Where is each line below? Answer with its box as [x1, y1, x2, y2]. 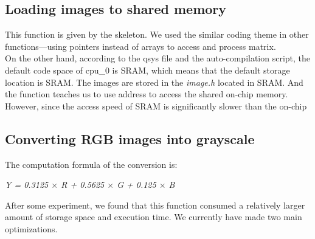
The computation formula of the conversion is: [5, 158, 178, 170]
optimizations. [5, 222, 58, 235]
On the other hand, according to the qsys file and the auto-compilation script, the [5, 52, 311, 64]
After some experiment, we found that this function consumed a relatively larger [5, 198, 305, 211]
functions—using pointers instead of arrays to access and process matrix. [5, 40, 276, 52]
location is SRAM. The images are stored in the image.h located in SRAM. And [5, 75, 303, 88]
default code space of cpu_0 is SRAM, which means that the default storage [5, 63, 290, 76]
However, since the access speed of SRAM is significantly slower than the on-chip [5, 99, 307, 112]
